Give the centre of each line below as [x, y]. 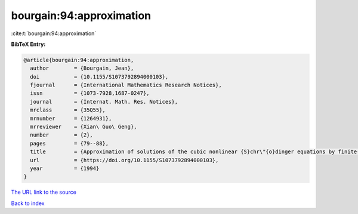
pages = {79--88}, [70, 143]
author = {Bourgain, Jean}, [82, 68]
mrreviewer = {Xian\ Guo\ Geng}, [84, 127]
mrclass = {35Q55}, [68, 110]
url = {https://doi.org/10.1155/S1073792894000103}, [124, 160]
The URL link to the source [44, 192]
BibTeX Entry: [28, 44]
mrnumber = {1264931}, [71, 118]
